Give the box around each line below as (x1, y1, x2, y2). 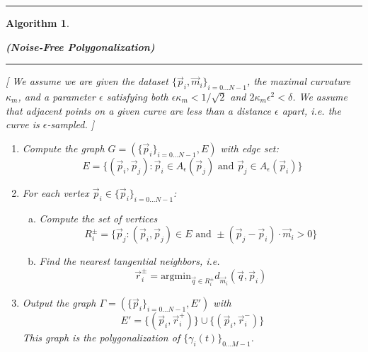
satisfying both (106, 89, 168, 103)
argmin (161, 271, 191, 282)
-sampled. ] (47, 117, 95, 132)
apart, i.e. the (282, 103, 341, 118)
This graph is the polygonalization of (22, 330, 180, 345)
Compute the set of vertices (39, 210, 158, 225)
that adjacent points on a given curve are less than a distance (6, 103, 271, 118)
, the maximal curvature (246, 74, 351, 89)
